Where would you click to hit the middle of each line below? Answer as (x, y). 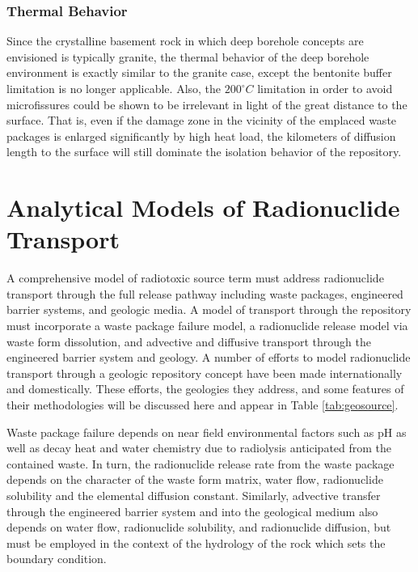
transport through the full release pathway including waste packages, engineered (205, 293)
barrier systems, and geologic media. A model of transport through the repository (209, 309)
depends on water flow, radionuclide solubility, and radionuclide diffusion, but (199, 527)
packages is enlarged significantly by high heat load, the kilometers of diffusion (201, 136)
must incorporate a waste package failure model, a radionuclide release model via (207, 326)
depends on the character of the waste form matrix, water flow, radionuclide (195, 479)
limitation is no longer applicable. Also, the (114, 88)
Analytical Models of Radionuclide (203, 208)
